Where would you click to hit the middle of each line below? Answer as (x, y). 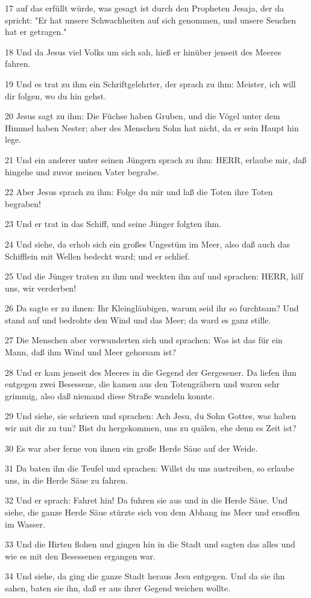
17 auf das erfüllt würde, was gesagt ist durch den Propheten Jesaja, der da (144, 8)
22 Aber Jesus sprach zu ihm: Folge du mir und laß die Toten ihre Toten (139, 192)
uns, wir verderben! (41, 288)
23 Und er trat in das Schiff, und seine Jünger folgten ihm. (113, 224)
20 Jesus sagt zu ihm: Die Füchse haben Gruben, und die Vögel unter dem (143, 116)
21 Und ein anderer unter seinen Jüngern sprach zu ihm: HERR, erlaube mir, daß (156, 159)
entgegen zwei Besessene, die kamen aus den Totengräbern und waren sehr (143, 384)
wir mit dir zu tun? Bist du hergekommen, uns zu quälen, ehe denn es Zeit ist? (151, 428)
